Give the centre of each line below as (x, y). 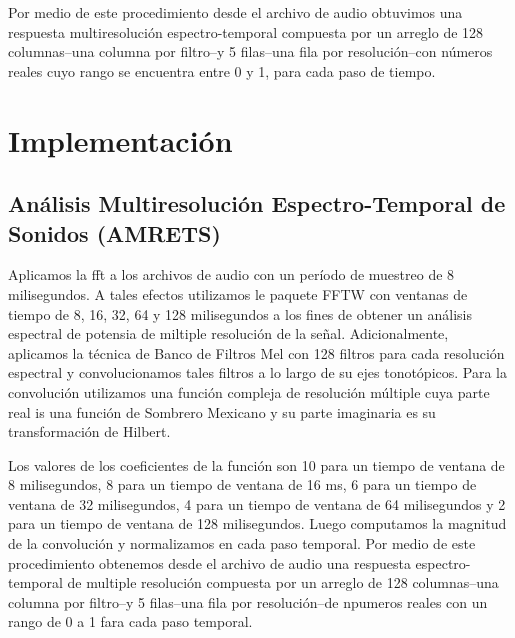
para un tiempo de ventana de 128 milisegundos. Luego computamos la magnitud (257, 523)
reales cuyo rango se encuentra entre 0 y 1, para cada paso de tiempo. (222, 70)
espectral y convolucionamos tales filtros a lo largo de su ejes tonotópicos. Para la (258, 372)
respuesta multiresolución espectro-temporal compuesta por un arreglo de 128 (246, 31)
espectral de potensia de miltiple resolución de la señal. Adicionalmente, (228, 333)
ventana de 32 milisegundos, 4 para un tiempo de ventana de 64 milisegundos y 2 (257, 503)
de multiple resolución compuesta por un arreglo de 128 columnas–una (283, 582)
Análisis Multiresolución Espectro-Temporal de (257, 203)
